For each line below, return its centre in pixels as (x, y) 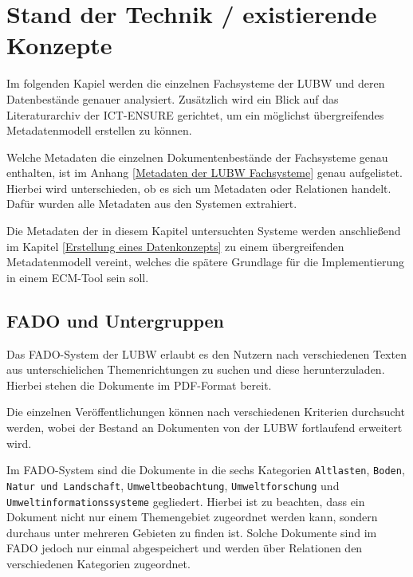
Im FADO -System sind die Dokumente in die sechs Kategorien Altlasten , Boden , (206, 470)
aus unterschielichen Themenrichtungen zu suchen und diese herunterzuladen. (196, 369)
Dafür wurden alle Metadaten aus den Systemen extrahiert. (152, 204)
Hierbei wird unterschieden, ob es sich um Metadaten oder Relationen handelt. (199, 188)
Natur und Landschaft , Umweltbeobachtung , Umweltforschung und (173, 485)
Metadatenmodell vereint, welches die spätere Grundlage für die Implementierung (205, 262)
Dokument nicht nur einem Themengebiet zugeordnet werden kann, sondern (192, 517)
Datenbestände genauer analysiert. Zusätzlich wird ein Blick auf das (173, 98)
